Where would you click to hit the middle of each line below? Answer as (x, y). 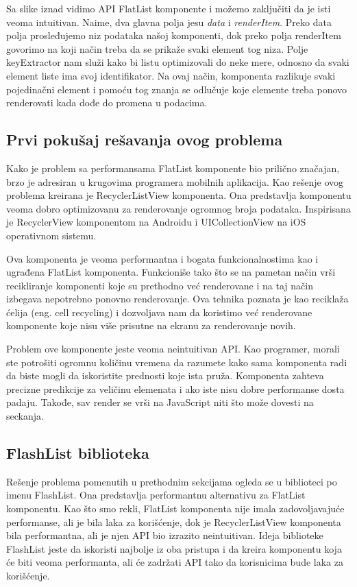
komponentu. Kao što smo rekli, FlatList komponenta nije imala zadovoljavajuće (175, 508)
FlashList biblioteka (78, 453)
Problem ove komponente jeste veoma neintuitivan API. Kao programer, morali (173, 349)
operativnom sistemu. (51, 235)
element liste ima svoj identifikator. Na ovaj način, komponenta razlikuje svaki (171, 75)
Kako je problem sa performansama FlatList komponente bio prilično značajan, (173, 168)
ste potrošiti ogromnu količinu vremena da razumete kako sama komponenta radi (177, 362)
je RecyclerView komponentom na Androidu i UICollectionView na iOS (156, 222)
